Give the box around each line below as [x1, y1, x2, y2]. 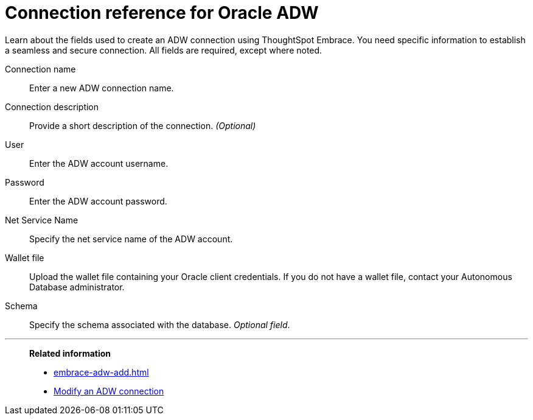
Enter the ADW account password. [29, 195, 167, 206]
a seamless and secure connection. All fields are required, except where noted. [5, 44, 322, 55]
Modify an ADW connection [54, 385, 164, 396]
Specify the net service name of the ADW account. [29, 233, 233, 244]
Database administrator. [29, 281, 125, 292]
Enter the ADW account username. [29, 158, 169, 169]
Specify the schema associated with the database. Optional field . [29, 319, 290, 330]
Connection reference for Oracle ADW [5, 2, 319, 23]
